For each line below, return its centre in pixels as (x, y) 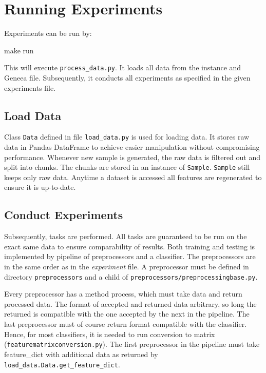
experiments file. (30, 87)
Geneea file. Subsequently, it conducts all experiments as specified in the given (127, 77)
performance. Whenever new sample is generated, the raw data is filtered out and (132, 157)
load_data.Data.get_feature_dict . (62, 364)
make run (19, 50)
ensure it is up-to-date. (40, 187)
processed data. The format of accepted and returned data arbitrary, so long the (130, 303)
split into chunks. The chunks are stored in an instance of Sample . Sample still (127, 167)
